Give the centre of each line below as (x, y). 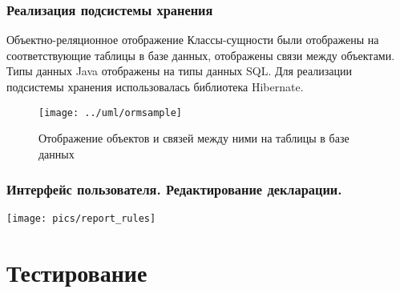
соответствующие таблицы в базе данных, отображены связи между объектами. (201, 55)
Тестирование (77, 272)
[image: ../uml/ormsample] (110, 112)
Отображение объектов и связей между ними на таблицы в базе (194, 138)
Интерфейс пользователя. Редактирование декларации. (174, 189)
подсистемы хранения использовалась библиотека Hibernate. (155, 86)
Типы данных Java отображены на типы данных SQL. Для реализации (180, 71)
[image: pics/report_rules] (81, 218)
